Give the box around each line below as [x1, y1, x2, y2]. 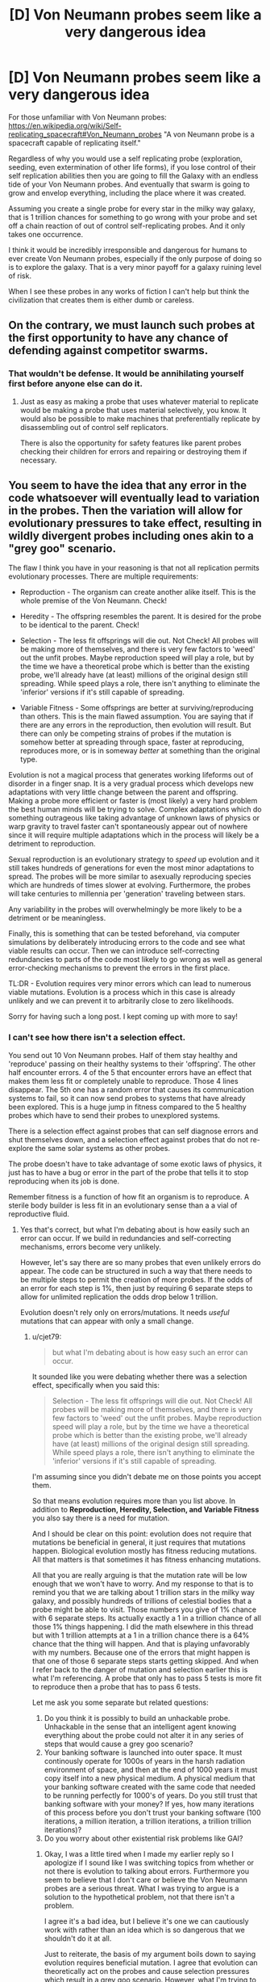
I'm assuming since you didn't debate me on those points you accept [31, 1471, 262, 1481]
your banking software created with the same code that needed [44, 1782, 256, 1791]
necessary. [19, 455, 57, 465]
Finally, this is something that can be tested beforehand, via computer [8, 929, 240, 938]
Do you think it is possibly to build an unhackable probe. [44, 1713, 231, 1723]
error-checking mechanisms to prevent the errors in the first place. [8, 964, 231, 973]
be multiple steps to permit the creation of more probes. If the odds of [19, 1275, 253, 1284]
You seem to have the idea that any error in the [8, 479, 247, 492]
